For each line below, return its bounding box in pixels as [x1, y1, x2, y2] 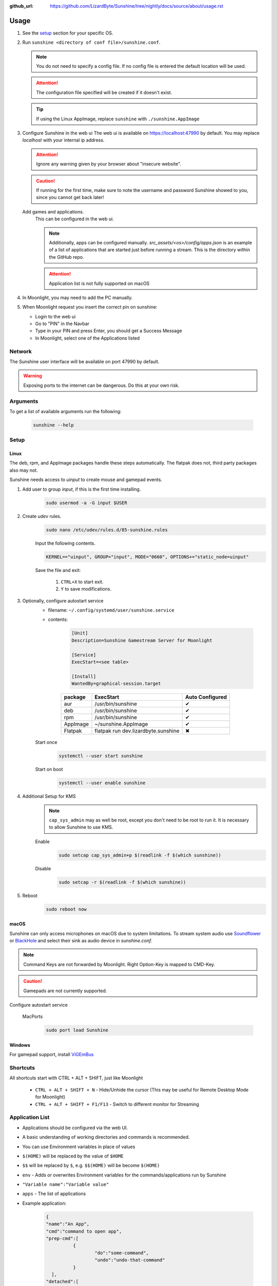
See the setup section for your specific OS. [22, 30, 113, 36]
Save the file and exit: [35, 567, 81, 573]
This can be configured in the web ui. [35, 216, 114, 222]
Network [9, 348, 32, 355]
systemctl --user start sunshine [58, 753, 143, 759]
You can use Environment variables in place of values [22, 1144, 135, 1150]
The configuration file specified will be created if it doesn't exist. [36, 89, 172, 95]
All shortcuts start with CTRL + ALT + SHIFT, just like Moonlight [9, 1075, 143, 1081]
